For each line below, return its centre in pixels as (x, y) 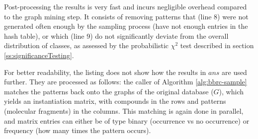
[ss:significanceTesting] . (39, 55)
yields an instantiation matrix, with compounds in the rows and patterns (115, 101)
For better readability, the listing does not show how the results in (105, 72)
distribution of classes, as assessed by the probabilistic (86, 45)
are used (234, 72)
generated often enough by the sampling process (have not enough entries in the (126, 26)
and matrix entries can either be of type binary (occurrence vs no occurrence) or (127, 120)
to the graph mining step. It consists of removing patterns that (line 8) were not (126, 16)
